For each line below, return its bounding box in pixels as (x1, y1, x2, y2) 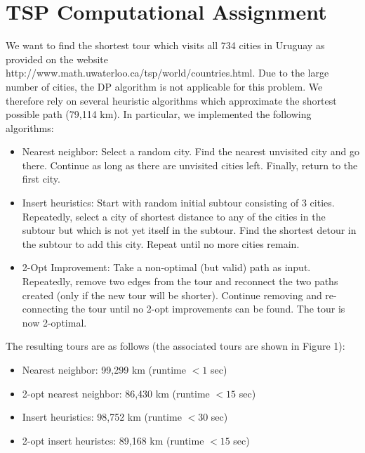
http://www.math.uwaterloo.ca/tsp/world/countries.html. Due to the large (6, 65, 329, 80)
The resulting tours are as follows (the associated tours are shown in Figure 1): (6, 339, 345, 353)
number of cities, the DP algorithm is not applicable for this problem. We (6, 79, 323, 93)
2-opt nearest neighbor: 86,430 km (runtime (22, 386, 210, 400)
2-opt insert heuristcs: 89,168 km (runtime (22, 433, 204, 447)
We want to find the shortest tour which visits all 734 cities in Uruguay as (6, 38, 325, 53)
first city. (22, 171, 60, 186)
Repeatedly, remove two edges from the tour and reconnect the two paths (22, 274, 338, 289)
